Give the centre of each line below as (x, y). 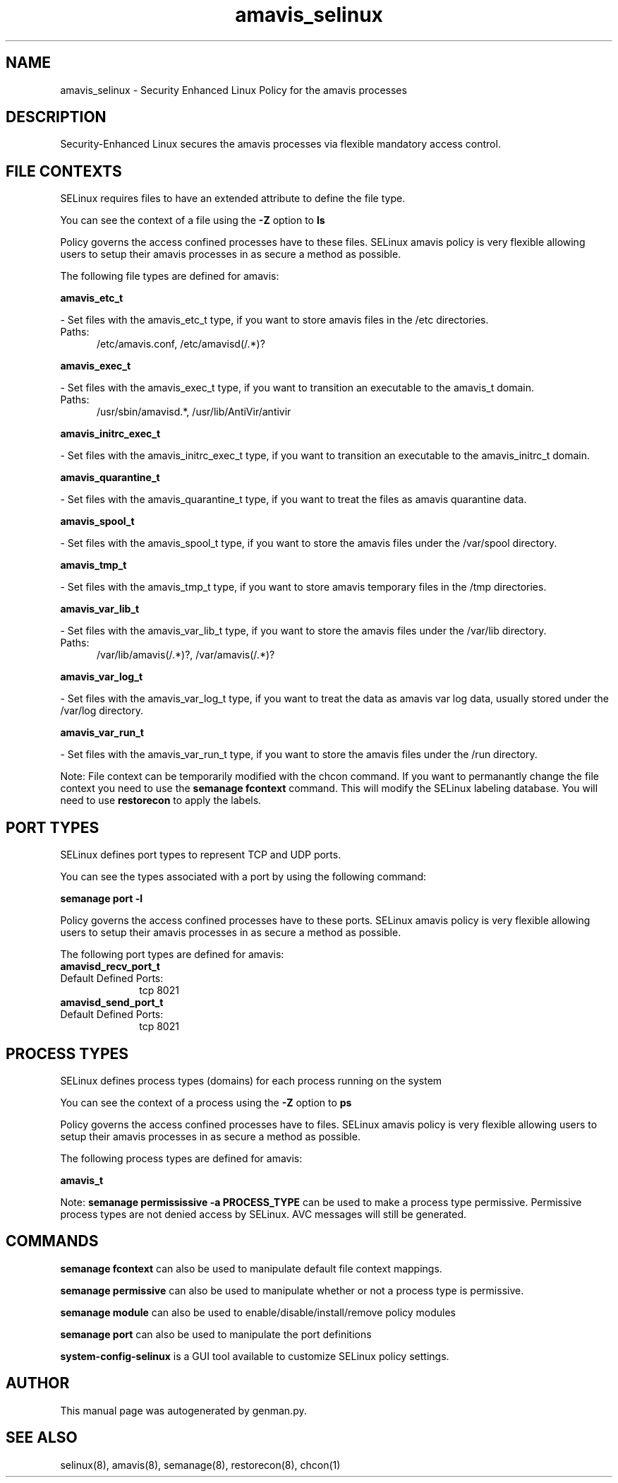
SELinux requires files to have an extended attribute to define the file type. (233, 199)
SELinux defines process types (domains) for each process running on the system (251, 1080)
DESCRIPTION (56, 117)
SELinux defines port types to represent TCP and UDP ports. (201, 855)
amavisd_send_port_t (112, 1003)
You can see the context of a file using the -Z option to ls (193, 220)
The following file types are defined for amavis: (170, 276)
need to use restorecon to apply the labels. (161, 800)
